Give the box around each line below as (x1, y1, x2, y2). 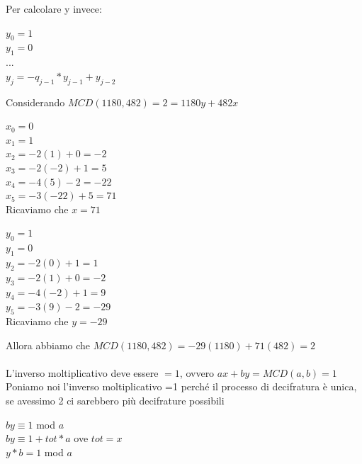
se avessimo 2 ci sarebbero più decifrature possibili (6, 393, 225, 408)
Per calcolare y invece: (6, 1, 102, 16)
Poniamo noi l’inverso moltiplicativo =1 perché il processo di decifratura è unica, (6, 379, 357, 394)
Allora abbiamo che (6, 337, 91, 352)
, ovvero (179, 365, 215, 380)
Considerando (6, 94, 65, 109)
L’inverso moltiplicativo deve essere (6, 365, 159, 380)
